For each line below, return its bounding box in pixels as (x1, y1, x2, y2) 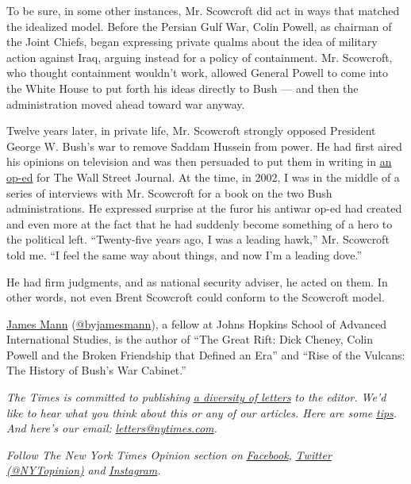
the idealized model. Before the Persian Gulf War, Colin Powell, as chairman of (6, 17, 392, 34)
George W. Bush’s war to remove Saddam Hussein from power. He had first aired (6, 137, 402, 154)
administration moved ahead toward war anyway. (6, 95, 245, 112)
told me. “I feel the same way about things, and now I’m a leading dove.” (6, 246, 363, 263)
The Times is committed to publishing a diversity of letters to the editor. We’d (6, 389, 386, 405)
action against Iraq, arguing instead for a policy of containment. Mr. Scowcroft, (6, 48, 393, 65)
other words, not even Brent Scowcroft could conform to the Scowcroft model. (6, 289, 385, 305)
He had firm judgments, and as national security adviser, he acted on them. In (6, 273, 388, 290)
